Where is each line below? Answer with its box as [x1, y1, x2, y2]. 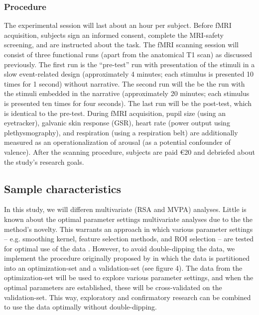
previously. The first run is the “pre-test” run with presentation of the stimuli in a [4, 59, 255, 69]
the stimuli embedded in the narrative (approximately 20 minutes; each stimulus [4, 88, 250, 99]
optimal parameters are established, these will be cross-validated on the [4, 282, 222, 293]
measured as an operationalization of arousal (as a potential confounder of [4, 137, 231, 147]
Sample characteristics [4, 181, 122, 196]
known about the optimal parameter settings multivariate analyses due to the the [4, 213, 253, 224]
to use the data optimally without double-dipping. [4, 302, 157, 312]
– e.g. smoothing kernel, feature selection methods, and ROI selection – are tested [4, 233, 254, 244]
